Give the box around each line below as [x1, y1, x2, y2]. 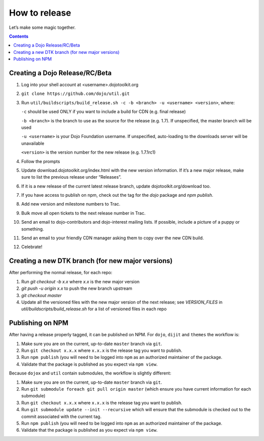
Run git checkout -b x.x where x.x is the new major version [21, 279, 140, 284]
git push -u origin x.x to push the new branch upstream [21, 285, 132, 291]
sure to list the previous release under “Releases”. [21, 174, 122, 180]
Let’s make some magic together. [9, 24, 76, 30]
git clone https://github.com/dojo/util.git [21, 91, 130, 96]
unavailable [21, 140, 44, 146]
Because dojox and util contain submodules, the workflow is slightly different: [9, 370, 171, 376]
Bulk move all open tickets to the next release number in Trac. [21, 210, 146, 216]
